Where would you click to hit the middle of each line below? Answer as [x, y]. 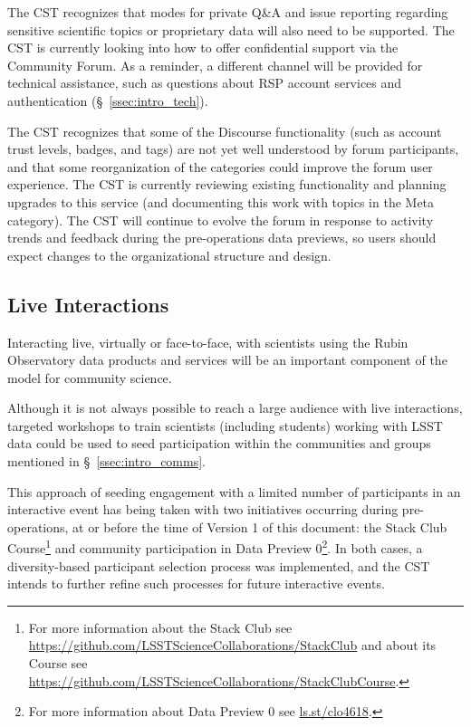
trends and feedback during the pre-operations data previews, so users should [222, 238]
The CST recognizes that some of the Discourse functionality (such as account [225, 131]
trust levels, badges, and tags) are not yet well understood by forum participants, [233, 149]
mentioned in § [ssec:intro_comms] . [106, 461]
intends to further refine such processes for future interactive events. [196, 584]
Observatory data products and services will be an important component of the [227, 360]
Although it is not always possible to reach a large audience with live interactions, [235, 408]
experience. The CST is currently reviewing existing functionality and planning [227, 184]
